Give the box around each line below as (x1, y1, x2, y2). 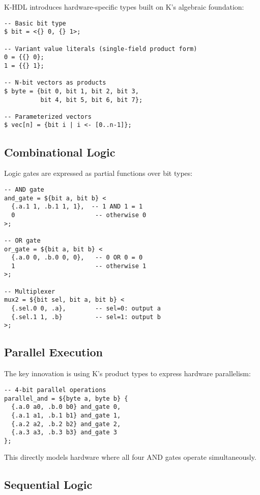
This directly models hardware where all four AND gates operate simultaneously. (4, 452, 256, 462)
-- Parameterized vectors (4, 113, 92, 120)
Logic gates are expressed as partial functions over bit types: (4, 168, 193, 178)
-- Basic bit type (4, 19, 66, 27)
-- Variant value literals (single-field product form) (4, 45, 197, 53)
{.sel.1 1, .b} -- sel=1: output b (11, 313, 161, 321)
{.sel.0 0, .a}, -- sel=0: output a (11, 305, 161, 312)
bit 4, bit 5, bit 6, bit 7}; (40, 96, 143, 103)
